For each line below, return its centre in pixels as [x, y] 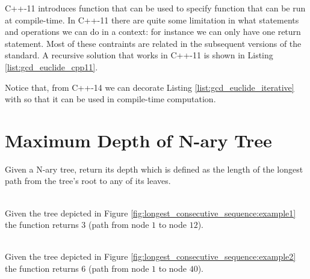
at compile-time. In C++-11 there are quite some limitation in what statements [152, 20]
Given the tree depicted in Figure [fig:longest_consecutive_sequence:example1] [150, 213]
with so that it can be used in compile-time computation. [110, 99]
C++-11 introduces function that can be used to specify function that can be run [155, 8]
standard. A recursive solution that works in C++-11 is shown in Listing [139, 55]
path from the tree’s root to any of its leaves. [88, 181]
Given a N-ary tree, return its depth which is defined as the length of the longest [154, 169]
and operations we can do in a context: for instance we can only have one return [153, 32]
